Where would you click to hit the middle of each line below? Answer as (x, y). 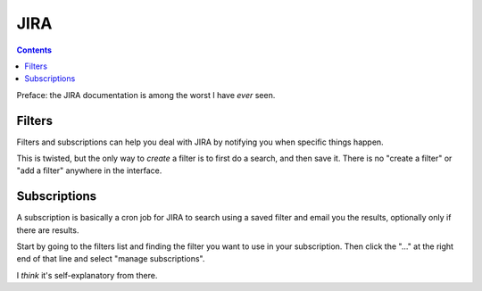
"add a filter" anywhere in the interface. (89, 170)
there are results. (48, 230)
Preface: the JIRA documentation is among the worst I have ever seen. (146, 95)
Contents (34, 50)
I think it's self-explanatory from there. (87, 275)
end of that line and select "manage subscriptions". (111, 259)
